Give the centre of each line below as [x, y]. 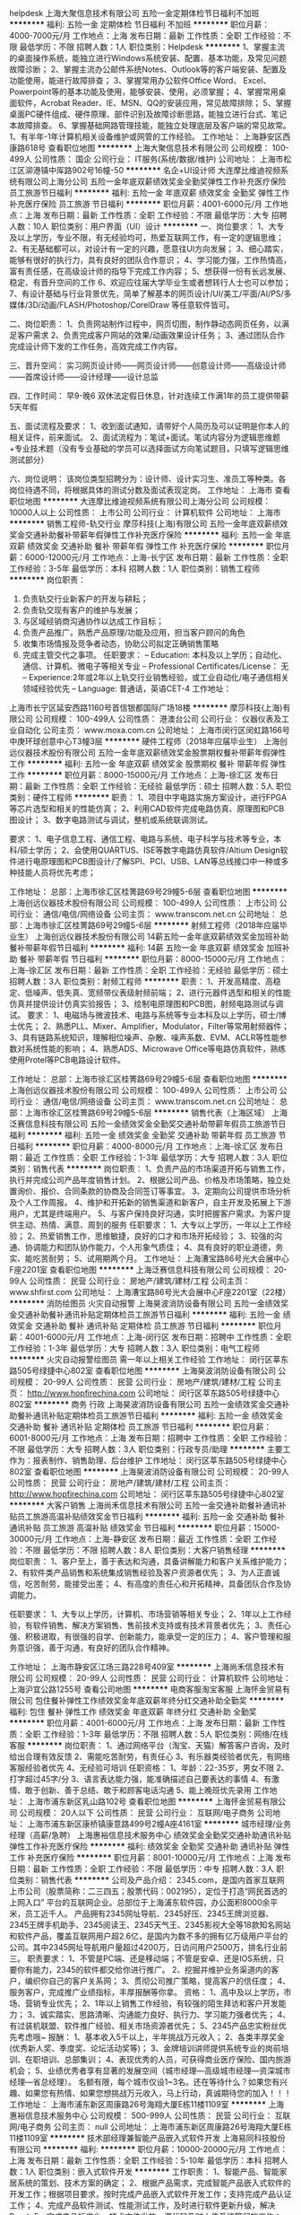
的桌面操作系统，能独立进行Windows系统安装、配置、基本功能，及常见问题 [148, 58]
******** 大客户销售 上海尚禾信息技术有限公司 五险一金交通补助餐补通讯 [144, 1505]
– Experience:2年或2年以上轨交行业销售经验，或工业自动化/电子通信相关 [155, 677]
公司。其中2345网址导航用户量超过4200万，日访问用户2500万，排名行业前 [149, 1947]
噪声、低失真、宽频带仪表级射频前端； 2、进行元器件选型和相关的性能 [162, 993]
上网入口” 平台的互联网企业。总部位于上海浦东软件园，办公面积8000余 [140, 1902]
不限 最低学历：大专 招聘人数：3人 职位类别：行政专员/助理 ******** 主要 [146, 1449]
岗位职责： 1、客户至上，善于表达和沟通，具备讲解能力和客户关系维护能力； [149, 1561]
